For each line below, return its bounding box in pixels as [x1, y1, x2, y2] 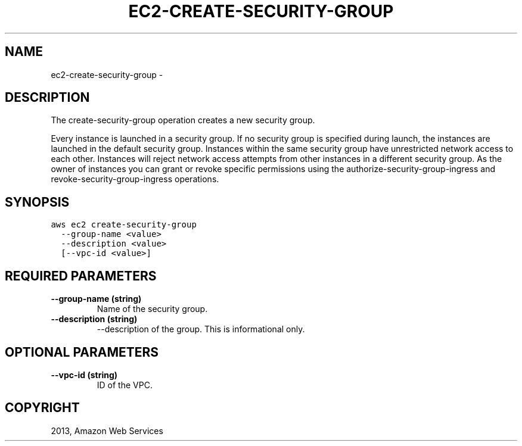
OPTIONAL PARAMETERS [5, 344, 159, 360]
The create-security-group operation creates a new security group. [51, 115, 315, 126]
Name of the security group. [97, 304, 208, 314]
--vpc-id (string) [51, 369, 118, 380]
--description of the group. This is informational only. [97, 324, 305, 335]
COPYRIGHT [5, 400, 80, 416]
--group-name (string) [51, 294, 142, 304]
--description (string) [51, 314, 138, 325]
